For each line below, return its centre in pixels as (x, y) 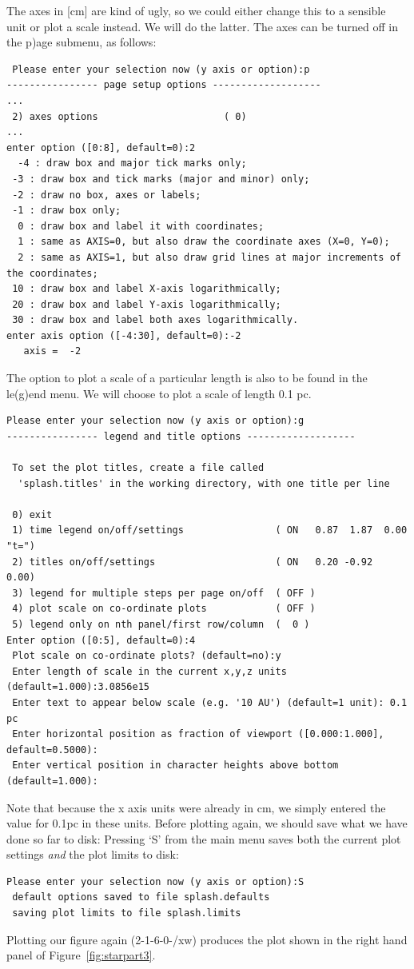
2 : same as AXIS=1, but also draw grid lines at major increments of (209, 257)
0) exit (32, 514)
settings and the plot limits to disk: (93, 854)
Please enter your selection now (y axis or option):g (155, 421)
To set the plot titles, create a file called (138, 468)
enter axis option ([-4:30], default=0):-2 (124, 335)
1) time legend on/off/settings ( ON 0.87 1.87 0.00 (210, 530)
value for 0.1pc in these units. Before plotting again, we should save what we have (207, 823)
